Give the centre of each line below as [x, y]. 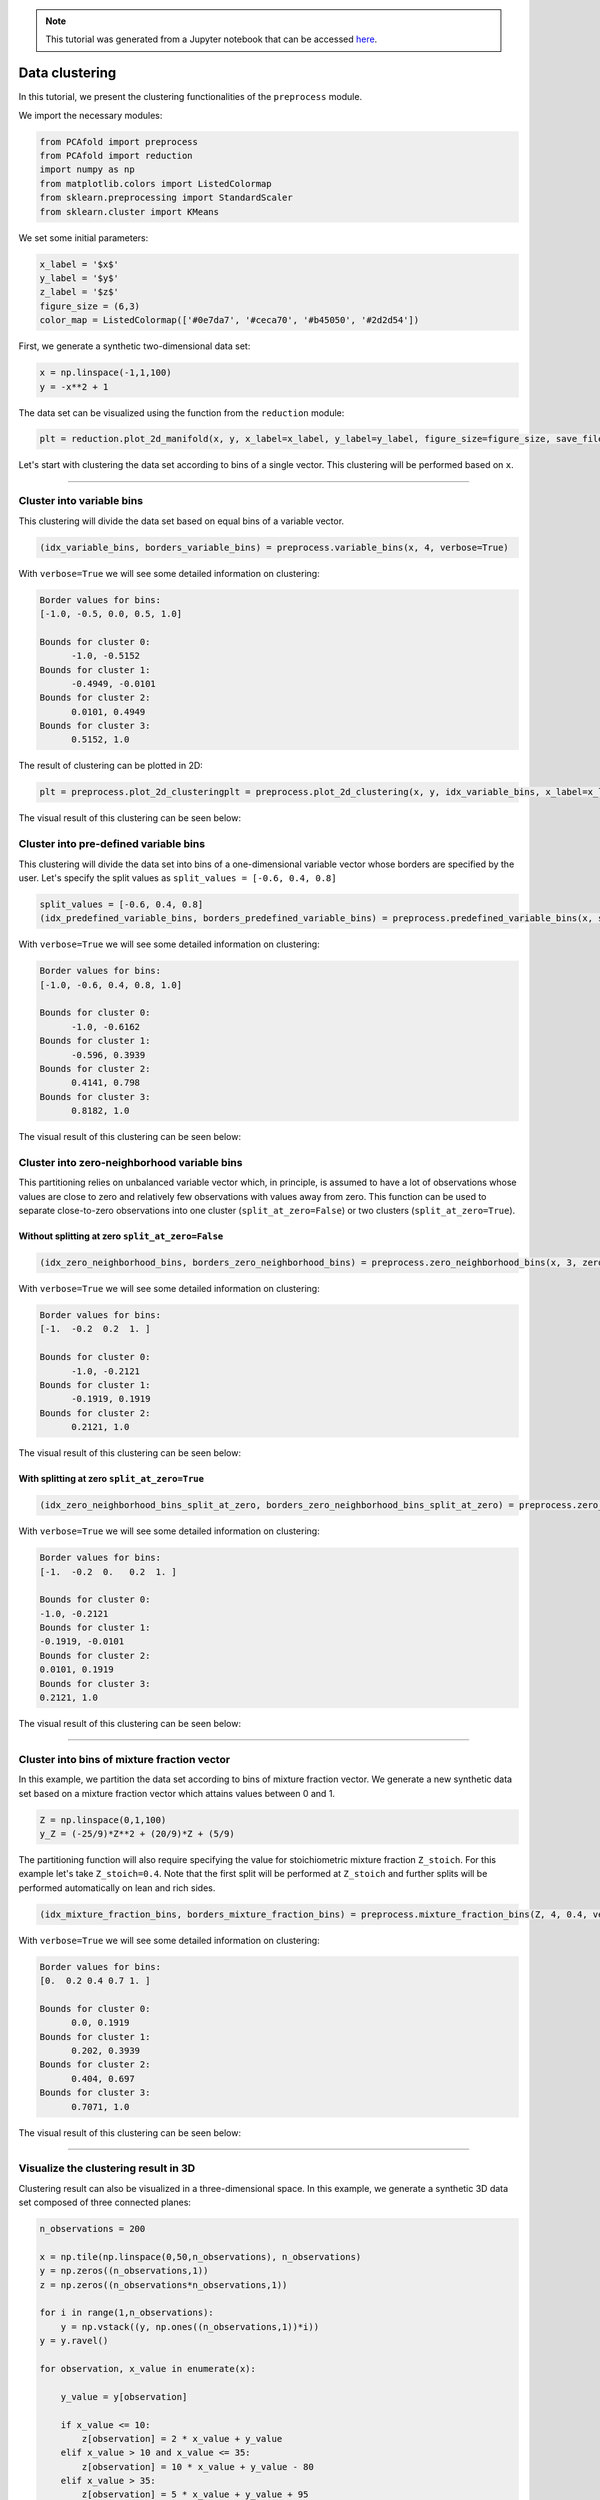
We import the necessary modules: [90, 115]
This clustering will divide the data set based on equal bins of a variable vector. [181, 521]
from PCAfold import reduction [116, 156]
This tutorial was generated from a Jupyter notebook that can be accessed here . [211, 39]
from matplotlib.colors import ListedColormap [155, 183]
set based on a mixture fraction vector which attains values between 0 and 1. [176, 1793]
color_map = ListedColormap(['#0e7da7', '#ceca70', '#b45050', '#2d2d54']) [229, 320]
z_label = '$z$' [79, 292]
